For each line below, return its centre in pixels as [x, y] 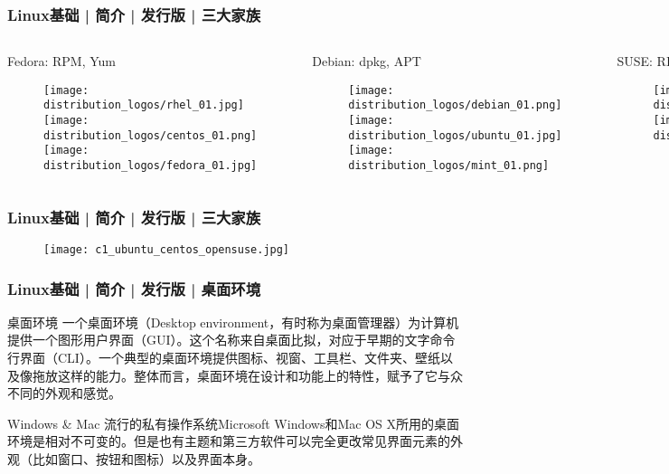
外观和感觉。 [83, 393]
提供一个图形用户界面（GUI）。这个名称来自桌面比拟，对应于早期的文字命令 [231, 340]
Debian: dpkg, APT [367, 61]
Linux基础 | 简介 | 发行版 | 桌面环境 [134, 288]
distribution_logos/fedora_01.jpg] [151, 166]
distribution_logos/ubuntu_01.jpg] [455, 135]
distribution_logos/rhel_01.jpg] [144, 105]
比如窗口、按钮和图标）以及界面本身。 [146, 459]
